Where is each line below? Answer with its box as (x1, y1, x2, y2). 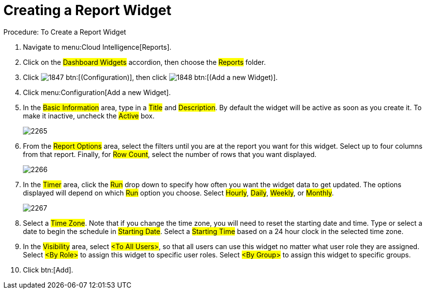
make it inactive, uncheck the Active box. (23, 111, 155, 120)
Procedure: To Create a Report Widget (3, 27, 126, 36)
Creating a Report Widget (3, 2, 172, 19)
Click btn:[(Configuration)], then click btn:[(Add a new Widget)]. (23, 73, 278, 81)
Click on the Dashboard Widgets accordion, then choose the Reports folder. (23, 58, 266, 66)
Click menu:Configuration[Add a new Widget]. (23, 88, 171, 97)
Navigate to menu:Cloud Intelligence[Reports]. (23, 42, 172, 51)
